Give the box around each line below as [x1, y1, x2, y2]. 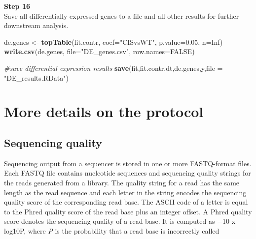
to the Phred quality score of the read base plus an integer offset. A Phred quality [4, 206, 252, 216]
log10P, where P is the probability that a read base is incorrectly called [4, 225, 219, 236]
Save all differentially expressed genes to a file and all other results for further [4, 10, 239, 21]
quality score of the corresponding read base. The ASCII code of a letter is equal [4, 197, 248, 207]
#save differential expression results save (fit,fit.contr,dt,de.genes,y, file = [4, 62, 223, 73]
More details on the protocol [4, 101, 204, 121]
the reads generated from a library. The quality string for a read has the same [4, 177, 240, 187]
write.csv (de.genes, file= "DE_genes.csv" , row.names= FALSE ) [4, 46, 195, 57]
